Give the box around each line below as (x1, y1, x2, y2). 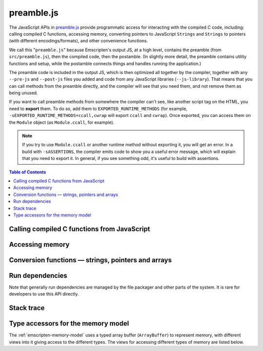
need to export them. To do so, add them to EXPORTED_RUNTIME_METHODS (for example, (9, 105, 188, 112)
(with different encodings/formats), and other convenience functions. (9, 38, 148, 44)
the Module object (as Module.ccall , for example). (9, 119, 114, 125)
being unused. (9, 90, 38, 96)
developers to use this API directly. (9, 291, 79, 297)
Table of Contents (9, 169, 46, 175)
